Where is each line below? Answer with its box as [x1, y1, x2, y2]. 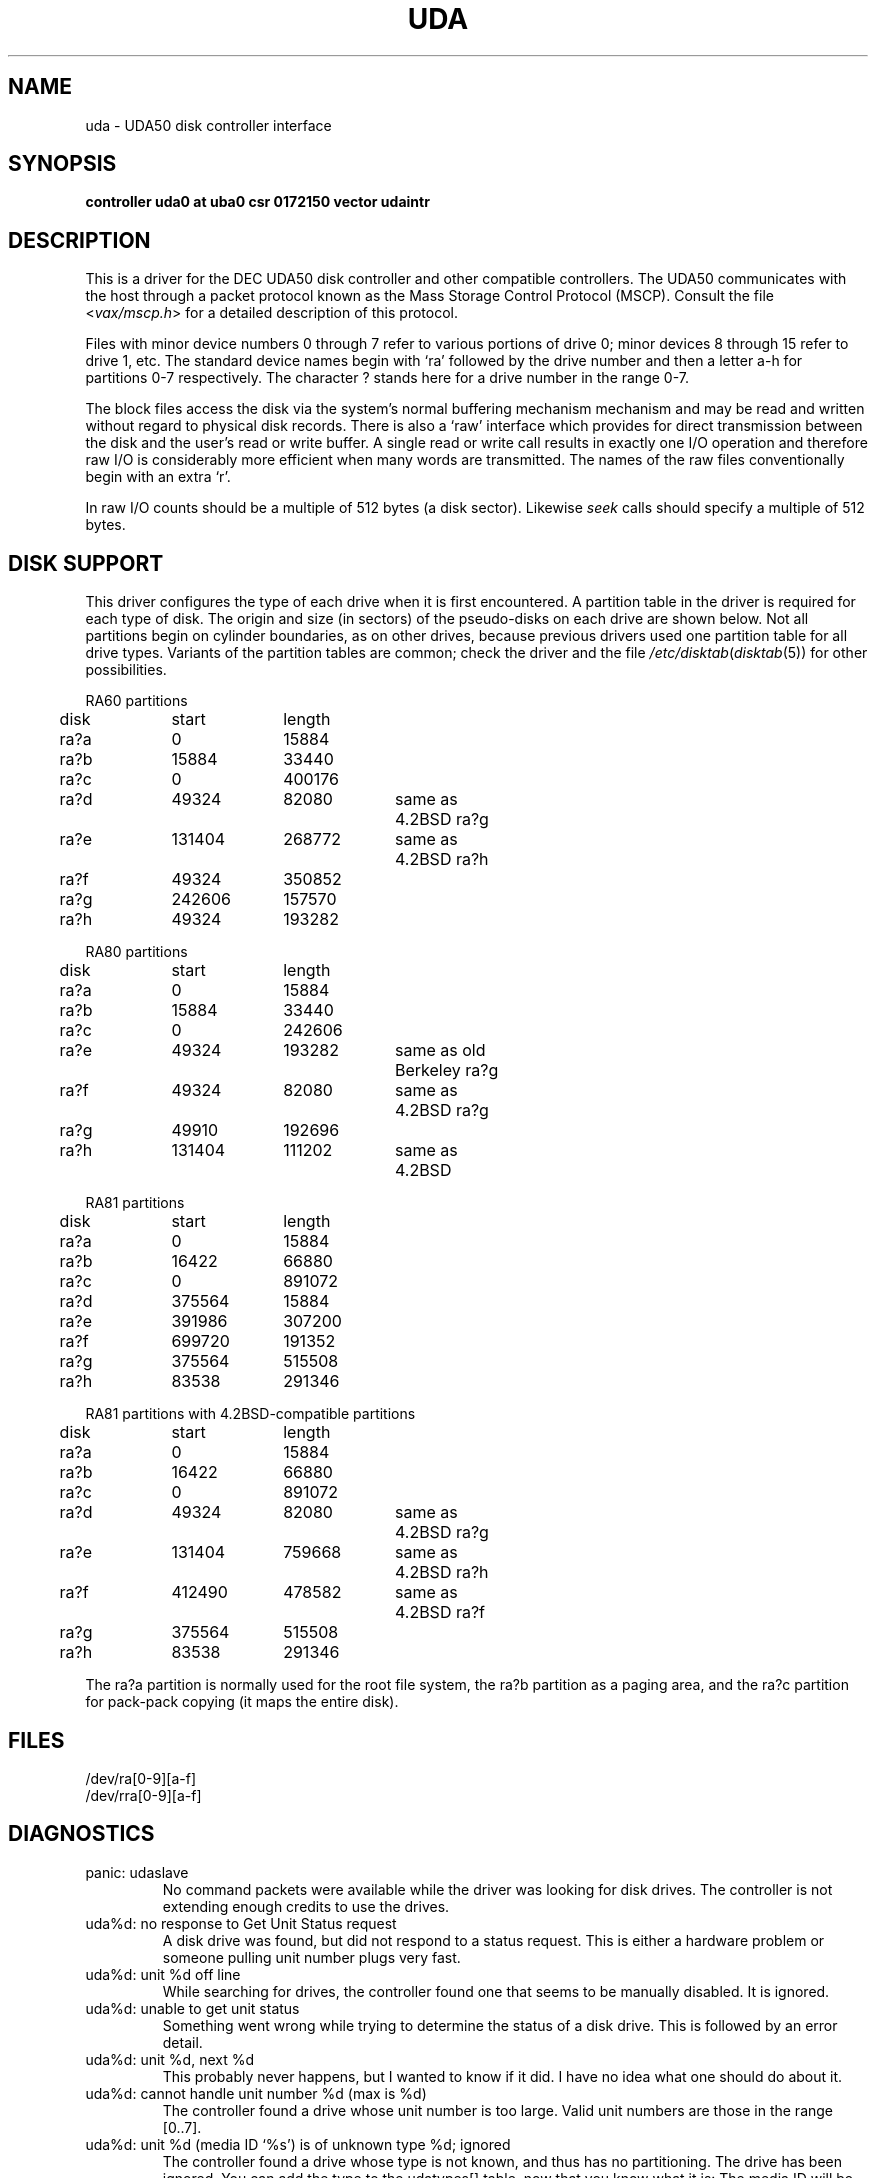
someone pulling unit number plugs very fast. [162, 1948, 461, 1966]
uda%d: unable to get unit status [85, 1999, 300, 2017]
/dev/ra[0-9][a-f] [85, 1769, 197, 1787]
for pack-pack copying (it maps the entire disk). [85, 1693, 399, 1711]
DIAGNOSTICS [8, 1821, 155, 1847]
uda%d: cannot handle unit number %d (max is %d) [85, 2084, 427, 2102]
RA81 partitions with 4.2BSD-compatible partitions [85, 1405, 416, 1423]
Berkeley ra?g [394, 1060, 499, 1081]
